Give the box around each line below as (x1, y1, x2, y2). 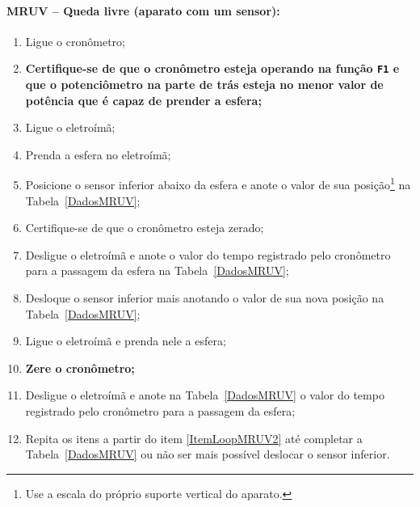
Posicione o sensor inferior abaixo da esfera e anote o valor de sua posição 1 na (25, 174, 411, 193)
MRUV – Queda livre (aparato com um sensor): (6, 2, 280, 19)
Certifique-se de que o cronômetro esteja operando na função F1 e (25, 60, 400, 77)
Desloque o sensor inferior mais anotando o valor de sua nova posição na (25, 289, 384, 306)
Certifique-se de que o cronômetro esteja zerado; (25, 219, 264, 236)
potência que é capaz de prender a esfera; (25, 91, 262, 108)
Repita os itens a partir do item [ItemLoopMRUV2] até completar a (25, 429, 363, 446)
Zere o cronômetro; (25, 359, 135, 376)
